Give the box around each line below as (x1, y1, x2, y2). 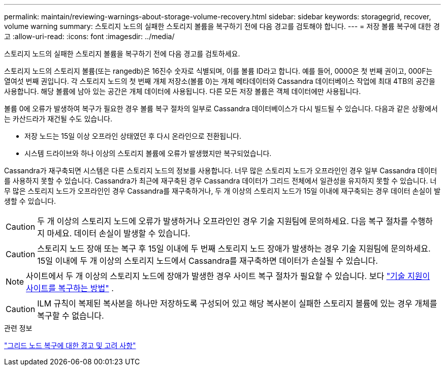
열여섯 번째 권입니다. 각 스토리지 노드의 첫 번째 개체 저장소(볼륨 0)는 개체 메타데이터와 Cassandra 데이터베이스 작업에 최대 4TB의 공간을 (4, 77, 435, 85)
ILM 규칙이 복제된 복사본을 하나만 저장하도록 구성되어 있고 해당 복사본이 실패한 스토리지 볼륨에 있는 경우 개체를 (37, 298, 437, 309)
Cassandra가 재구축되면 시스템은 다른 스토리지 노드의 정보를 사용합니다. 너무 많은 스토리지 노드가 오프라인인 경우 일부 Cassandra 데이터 (4, 166, 437, 175)
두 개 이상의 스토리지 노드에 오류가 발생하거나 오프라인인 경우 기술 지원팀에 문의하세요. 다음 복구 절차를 (37, 216, 408, 226)
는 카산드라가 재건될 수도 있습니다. (4, 114, 112, 123)
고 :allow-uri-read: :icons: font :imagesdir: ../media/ (4, 32, 175, 41)
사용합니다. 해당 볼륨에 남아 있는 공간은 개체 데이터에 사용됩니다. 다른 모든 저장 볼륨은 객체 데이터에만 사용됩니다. (4, 87, 361, 96)
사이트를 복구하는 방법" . (26, 283, 114, 293)
